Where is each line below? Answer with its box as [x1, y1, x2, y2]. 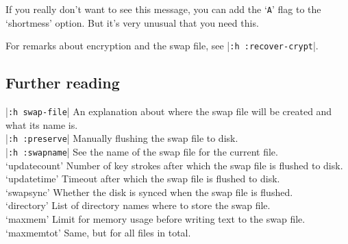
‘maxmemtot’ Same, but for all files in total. [5, 225, 191, 239]
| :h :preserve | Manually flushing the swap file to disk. [5, 131, 238, 145]
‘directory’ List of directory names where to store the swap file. [5, 198, 271, 212]
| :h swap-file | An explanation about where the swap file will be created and [5, 104, 332, 119]
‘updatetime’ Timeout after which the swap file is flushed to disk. [5, 171, 280, 186]
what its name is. [5, 117, 78, 132]
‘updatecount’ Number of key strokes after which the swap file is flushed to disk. [5, 158, 343, 172]
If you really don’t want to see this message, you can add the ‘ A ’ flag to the [5, 2, 321, 16]
